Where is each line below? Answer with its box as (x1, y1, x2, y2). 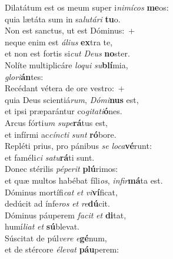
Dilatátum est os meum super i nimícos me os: (5, 1, 169, 13)
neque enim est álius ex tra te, (5, 35, 113, 48)
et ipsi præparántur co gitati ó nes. (5, 105, 122, 117)
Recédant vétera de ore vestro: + (5, 82, 125, 94)
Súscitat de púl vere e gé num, (5, 231, 107, 244)
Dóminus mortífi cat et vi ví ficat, (5, 185, 118, 198)
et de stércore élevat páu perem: (5, 243, 119, 255)
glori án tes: (5, 70, 44, 82)
